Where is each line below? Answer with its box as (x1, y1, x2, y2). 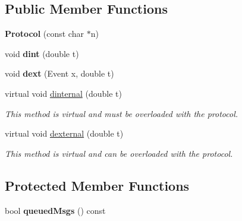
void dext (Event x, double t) (5, 67, 114, 80)
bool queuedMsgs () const (5, 204, 106, 216)
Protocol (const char (5, 27, 84, 40)
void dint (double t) (5, 47, 79, 59)
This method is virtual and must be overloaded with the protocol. (5, 107, 238, 119)
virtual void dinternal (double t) (5, 87, 122, 99)
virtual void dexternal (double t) (5, 127, 124, 140)
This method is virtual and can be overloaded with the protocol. (5, 147, 233, 159)
